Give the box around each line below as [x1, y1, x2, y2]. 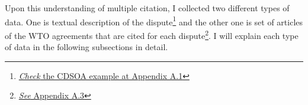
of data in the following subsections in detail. [5, 41, 168, 53]
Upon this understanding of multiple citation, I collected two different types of [5, 2, 290, 14]
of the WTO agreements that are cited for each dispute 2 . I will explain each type [5, 27, 299, 41]
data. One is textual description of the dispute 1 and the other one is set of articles [5, 14, 303, 28]
